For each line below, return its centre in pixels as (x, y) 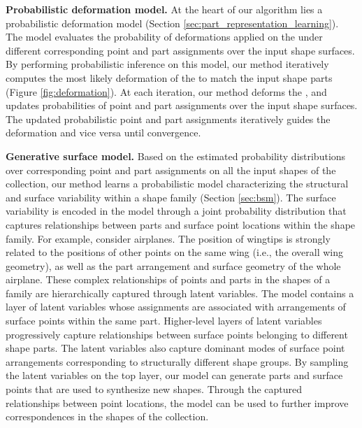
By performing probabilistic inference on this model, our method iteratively (167, 64)
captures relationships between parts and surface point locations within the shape (181, 224)
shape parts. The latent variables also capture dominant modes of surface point (175, 348)
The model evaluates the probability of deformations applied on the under (164, 37)
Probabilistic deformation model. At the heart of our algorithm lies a (164, 9)
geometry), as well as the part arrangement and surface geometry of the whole (173, 265)
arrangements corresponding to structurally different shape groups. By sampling (177, 361)
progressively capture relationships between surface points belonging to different (177, 334)
